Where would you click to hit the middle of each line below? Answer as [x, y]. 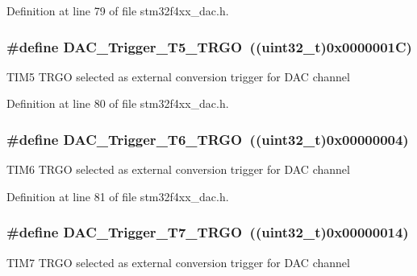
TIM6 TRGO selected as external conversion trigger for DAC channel [178, 169]
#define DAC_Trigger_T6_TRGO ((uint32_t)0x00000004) [208, 139]
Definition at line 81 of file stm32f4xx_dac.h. [118, 196]
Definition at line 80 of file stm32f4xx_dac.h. [118, 103]
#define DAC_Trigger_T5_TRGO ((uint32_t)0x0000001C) [209, 46]
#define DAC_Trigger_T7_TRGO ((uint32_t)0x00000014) [208, 232]
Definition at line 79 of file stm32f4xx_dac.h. [118, 10]
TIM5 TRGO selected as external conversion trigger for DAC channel [178, 76]
